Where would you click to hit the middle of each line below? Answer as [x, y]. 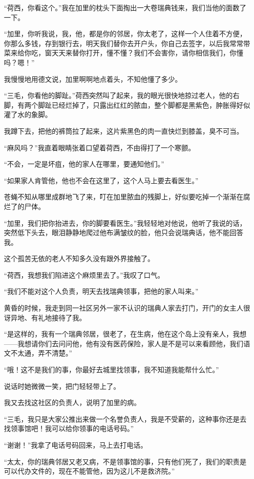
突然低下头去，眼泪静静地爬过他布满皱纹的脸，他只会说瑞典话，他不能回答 [124, 232]
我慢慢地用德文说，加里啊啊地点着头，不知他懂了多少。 [93, 79]
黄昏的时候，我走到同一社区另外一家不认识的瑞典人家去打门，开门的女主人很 [127, 308]
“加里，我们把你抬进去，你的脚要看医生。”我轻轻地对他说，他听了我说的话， [125, 223]
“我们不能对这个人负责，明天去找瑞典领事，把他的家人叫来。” [101, 291]
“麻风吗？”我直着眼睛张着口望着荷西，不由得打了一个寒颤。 [100, 147]
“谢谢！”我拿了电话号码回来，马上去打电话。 [76, 445]
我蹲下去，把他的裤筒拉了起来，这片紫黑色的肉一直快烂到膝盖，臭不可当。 [124, 131]
